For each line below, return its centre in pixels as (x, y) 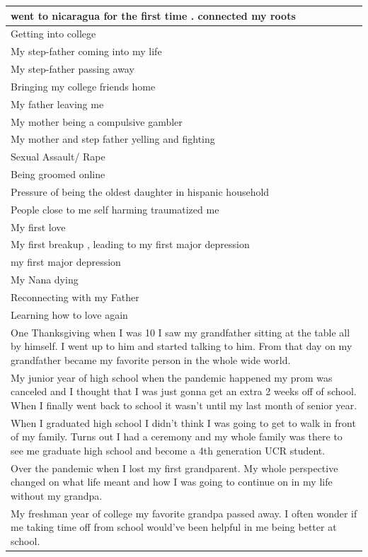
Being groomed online (58, 174)
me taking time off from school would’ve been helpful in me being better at (174, 527)
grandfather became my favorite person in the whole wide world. (151, 359)
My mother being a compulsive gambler (97, 121)
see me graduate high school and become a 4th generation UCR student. (168, 450)
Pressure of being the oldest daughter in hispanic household (140, 191)
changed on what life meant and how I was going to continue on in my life (172, 482)
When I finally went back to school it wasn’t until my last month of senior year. (184, 405)
